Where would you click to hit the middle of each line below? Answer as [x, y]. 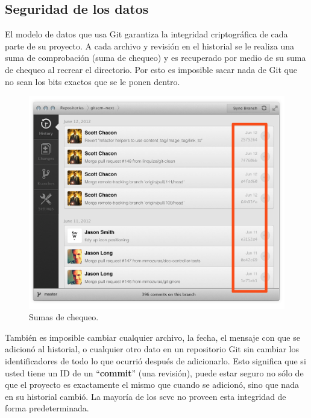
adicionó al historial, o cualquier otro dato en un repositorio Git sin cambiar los [152, 349]
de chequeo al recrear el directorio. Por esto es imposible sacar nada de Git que [151, 69]
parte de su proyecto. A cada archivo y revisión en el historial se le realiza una [150, 46]
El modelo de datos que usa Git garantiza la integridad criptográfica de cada [146, 34]
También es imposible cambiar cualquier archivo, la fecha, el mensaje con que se [152, 337]
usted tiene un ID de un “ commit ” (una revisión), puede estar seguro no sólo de [154, 372]
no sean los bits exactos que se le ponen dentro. [93, 81]
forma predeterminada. [47, 408]
